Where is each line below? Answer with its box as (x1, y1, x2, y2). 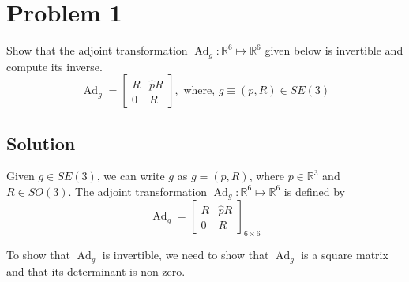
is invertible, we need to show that (102, 246, 269, 263)
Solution (6, 130, 76, 155)
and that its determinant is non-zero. (6, 262, 186, 279)
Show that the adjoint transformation (6, 42, 188, 58)
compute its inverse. (6, 58, 103, 74)
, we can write (96, 167, 165, 184)
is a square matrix (301, 246, 388, 263)
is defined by (283, 182, 345, 199)
